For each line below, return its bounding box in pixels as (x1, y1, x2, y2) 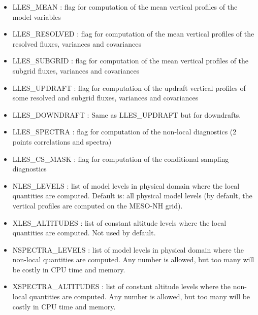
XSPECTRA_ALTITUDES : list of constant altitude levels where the (12, 281, 231, 292)
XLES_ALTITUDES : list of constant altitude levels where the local (12, 217, 227, 228)
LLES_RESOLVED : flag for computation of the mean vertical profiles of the (12, 28, 254, 39)
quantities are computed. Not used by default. (12, 227, 156, 238)
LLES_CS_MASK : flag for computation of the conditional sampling (12, 153, 229, 164)
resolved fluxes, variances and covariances (12, 38, 141, 49)
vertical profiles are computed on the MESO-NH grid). (12, 200, 183, 211)
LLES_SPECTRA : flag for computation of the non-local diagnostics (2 (12, 126, 237, 137)
